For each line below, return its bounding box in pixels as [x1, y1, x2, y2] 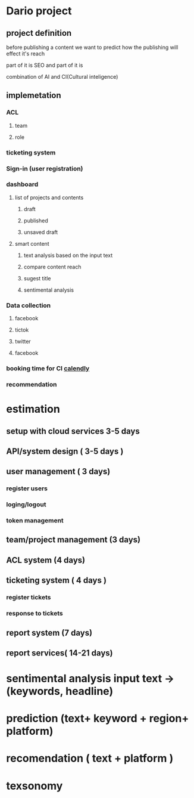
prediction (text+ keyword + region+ [6, 712, 189, 725]
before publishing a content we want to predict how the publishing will [6, 44, 179, 51]
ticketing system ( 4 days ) [6, 576, 107, 586]
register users [6, 484, 48, 493]
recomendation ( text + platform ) [6, 751, 174, 765]
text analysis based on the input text [23, 252, 113, 259]
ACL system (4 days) [6, 555, 85, 565]
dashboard [6, 180, 39, 188]
